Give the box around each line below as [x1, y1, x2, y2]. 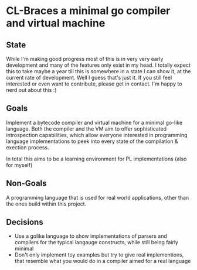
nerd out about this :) [6, 87, 57, 93]
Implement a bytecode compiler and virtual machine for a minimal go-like [6, 119, 183, 126]
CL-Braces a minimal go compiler [6, 4, 171, 18]
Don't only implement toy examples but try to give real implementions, [14, 251, 184, 258]
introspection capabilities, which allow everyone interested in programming [6, 131, 188, 138]
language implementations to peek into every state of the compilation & [6, 138, 178, 145]
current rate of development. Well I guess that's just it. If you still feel [6, 74, 172, 81]
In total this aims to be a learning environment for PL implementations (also [6, 155, 187, 162]
